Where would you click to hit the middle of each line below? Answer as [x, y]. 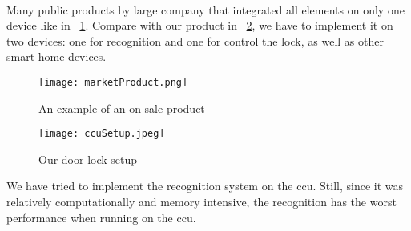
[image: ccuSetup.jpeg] [102, 134]
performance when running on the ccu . [101, 217]
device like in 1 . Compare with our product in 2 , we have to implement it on [200, 25]
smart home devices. [56, 56]
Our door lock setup [88, 159]
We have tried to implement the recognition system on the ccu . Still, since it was [205, 186]
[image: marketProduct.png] [113, 82]
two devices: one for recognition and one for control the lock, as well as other [195, 40]
